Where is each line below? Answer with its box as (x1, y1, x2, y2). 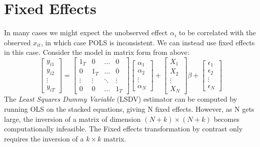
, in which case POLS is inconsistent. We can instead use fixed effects (41, 37, 255, 47)
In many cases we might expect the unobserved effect (4, 27, 168, 38)
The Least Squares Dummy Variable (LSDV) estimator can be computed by (4, 94, 237, 104)
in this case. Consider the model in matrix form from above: (4, 47, 190, 57)
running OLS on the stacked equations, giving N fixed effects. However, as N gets (4, 104, 254, 114)
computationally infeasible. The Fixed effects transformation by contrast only (4, 123, 243, 134)
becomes (213, 113, 239, 124)
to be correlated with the (179, 27, 256, 38)
